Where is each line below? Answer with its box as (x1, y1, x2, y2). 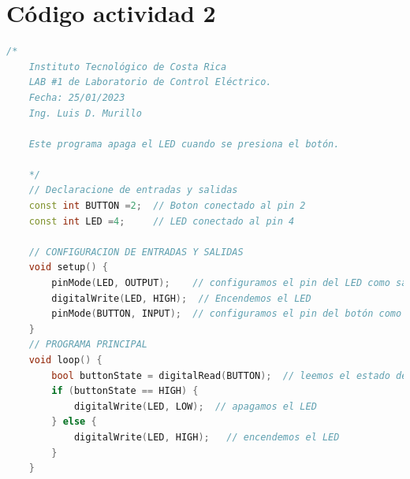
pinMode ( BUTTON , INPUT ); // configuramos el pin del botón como (51, 308, 402, 320)
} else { (51, 416, 97, 428)
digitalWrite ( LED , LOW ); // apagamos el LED (73, 400, 317, 412)
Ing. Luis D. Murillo (28, 107, 142, 119)
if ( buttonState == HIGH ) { (51, 385, 199, 397)
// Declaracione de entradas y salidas (28, 184, 238, 196)
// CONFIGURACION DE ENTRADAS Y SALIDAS (28, 246, 244, 258)
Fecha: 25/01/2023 (28, 91, 125, 103)
